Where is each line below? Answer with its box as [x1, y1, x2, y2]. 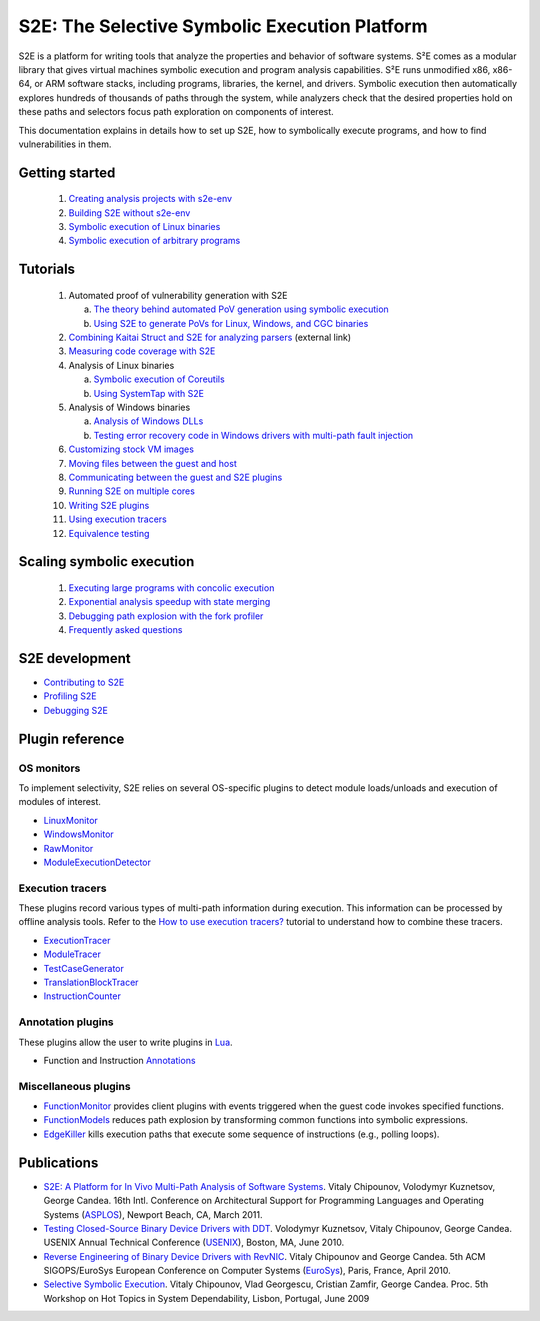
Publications [18, 1154, 99, 1171]
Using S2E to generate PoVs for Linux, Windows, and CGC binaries [93, 317, 369, 329]
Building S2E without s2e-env [68, 206, 191, 219]
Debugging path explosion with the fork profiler [68, 610, 264, 622]
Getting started [18, 164, 116, 181]
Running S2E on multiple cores [68, 485, 195, 497]
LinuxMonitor [43, 814, 99, 826]
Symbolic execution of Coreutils [93, 373, 225, 385]
